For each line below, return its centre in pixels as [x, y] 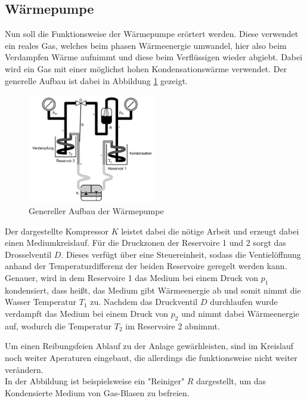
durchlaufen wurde [244, 302]
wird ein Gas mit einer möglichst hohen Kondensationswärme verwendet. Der [146, 68]
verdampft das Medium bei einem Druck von [87, 314]
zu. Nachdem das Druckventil [144, 302]
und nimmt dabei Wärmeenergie [240, 314]
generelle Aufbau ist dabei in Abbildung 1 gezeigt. [96, 80]
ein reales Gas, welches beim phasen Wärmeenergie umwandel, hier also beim [146, 45]
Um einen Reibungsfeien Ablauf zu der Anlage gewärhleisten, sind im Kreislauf [149, 346]
